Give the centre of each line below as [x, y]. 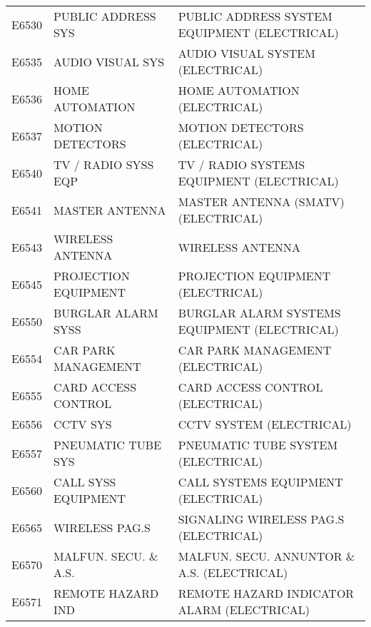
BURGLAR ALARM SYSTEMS [259, 313]
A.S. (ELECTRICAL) [233, 572]
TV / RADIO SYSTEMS [242, 164]
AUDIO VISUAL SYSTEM [247, 53]
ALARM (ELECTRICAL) [244, 610]
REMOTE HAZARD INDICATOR [266, 593]
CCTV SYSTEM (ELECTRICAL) [265, 424]
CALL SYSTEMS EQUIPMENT [260, 482]
